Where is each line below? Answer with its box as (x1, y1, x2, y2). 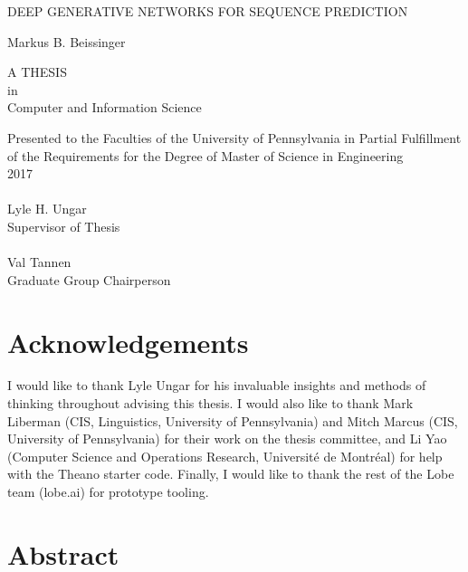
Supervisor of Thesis (7, 216, 120, 235)
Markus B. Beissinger (7, 32, 126, 51)
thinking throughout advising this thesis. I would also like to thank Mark (7, 394, 414, 413)
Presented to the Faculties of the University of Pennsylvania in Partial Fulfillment (7, 128, 462, 147)
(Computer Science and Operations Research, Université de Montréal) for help (7, 446, 443, 465)
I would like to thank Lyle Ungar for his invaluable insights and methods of (7, 376, 426, 395)
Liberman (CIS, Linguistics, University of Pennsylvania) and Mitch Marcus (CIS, (7, 411, 458, 430)
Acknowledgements (7, 323, 249, 360)
